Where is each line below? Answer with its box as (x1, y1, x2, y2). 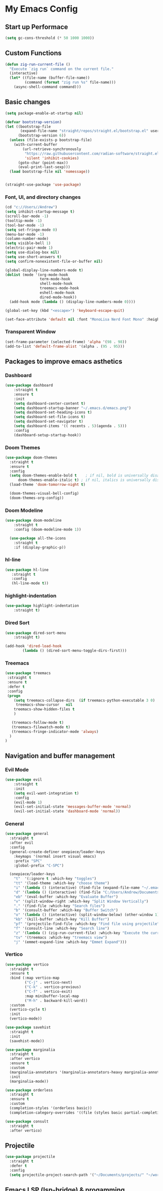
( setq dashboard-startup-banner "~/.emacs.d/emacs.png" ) (14, 406, 131, 410)
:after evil (9, 840, 34, 846)
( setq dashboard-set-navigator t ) (14, 419, 83, 424)
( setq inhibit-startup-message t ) (5, 209, 75, 214)
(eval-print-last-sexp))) (17, 165, 70, 170)
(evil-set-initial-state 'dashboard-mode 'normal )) (14, 809, 120, 814)
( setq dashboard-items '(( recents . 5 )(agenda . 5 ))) (14, 424, 127, 428)
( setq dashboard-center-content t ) (14, 401, 86, 406)
